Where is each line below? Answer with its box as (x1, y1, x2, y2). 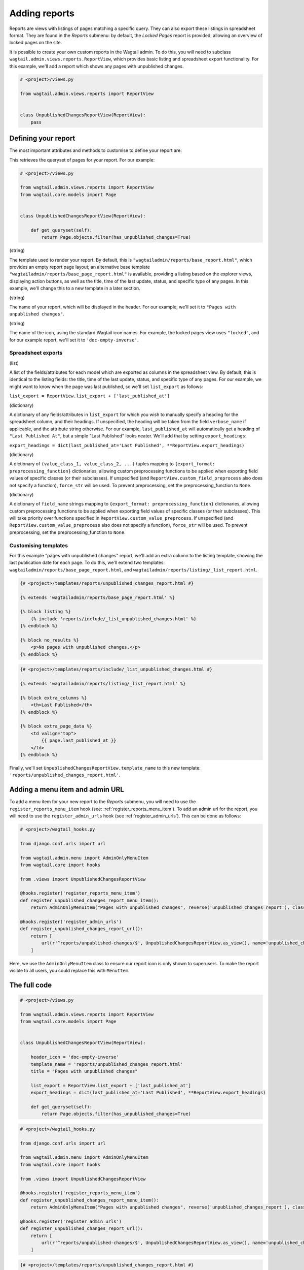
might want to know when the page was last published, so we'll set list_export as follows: (9, 384, 203, 390)
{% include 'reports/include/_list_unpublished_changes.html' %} (30, 616, 197, 622)
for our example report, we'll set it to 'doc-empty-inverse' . (9, 337, 139, 343)
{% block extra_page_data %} (20, 723, 93, 729)
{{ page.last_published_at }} (41, 738, 117, 744)
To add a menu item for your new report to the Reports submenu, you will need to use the (9, 799, 196, 805)
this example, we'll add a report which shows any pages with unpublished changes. (9, 63, 184, 69)
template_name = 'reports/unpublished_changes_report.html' (30, 1061, 183, 1067)
